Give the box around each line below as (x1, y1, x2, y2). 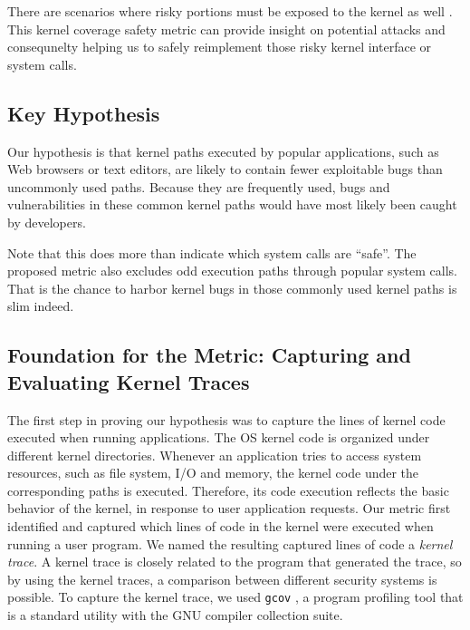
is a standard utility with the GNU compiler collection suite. (7, 606, 343, 625)
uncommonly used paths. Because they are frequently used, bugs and (7, 177, 390, 196)
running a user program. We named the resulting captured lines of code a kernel (7, 534, 453, 553)
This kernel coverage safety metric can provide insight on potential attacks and (7, 19, 446, 38)
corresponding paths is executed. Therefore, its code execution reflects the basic (7, 480, 449, 499)
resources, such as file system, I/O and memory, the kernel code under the (7, 463, 419, 482)
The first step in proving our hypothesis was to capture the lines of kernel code (7, 410, 446, 429)
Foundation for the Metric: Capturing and (7, 341, 411, 369)
